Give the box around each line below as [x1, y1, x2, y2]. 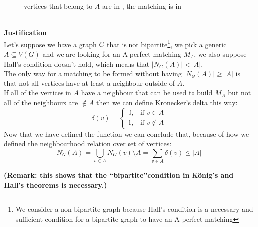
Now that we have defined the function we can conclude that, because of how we [4, 128, 249, 139]
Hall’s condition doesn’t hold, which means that [4, 58, 150, 69]
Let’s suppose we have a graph [4, 39, 97, 49]
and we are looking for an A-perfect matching [42, 49, 181, 59]
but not [228, 87, 251, 98]
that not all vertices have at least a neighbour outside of [4, 77, 175, 88]
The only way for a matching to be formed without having [4, 68, 182, 78]
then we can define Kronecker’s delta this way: [96, 97, 238, 107]
